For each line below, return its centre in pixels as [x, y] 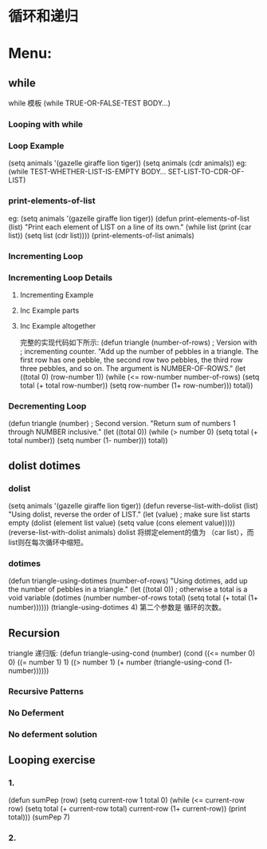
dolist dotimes [45, 466]
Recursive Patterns [46, 691]
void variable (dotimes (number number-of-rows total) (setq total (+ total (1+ [133, 598]
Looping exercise [52, 760]
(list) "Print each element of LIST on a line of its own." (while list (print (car [130, 227]
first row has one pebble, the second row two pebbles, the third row [131, 360]
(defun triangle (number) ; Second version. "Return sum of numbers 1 [122, 424]
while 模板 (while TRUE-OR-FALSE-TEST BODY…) [90, 103]
